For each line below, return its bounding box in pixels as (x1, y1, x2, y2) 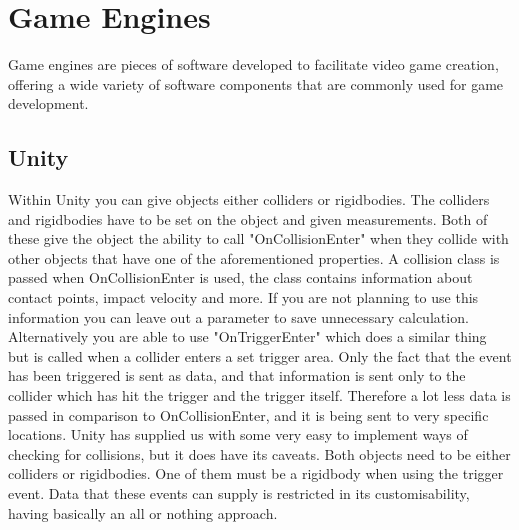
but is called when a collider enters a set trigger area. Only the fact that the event (8, 345, 512, 366)
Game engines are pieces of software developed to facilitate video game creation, (8, 54, 499, 75)
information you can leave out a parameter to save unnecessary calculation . (8, 306, 469, 327)
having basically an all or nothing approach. (8, 502, 278, 523)
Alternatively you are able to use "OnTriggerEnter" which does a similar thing (8, 326, 487, 347)
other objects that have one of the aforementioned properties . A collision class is (8, 247, 500, 268)
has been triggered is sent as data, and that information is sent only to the (8, 365, 466, 386)
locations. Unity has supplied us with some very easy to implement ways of (8, 424, 468, 445)
